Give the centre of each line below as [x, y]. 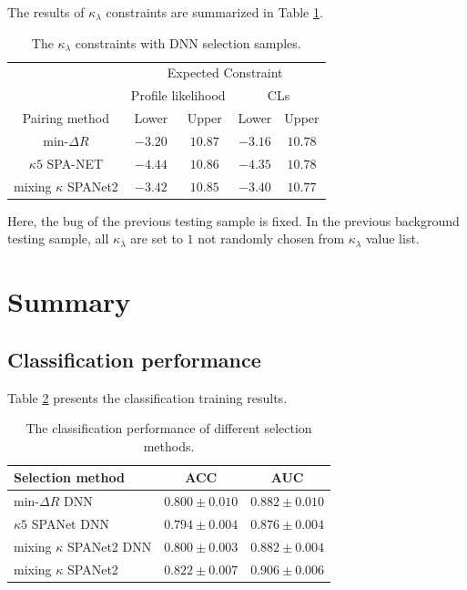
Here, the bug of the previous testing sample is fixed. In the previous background [233, 220]
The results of [46, 12]
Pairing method [66, 118]
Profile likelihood [178, 95]
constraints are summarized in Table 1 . [214, 12]
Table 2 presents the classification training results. [147, 397]
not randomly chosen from [271, 238]
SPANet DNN [70, 523]
